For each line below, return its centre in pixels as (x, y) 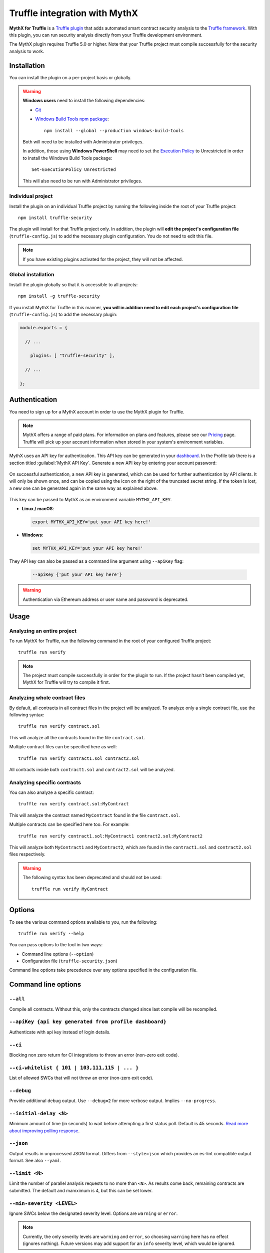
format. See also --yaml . (35, 1161)
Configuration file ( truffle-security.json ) (69, 961)
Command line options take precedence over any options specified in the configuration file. (103, 970)
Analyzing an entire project (43, 631)
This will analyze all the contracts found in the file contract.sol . (77, 737)
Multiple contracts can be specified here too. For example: (69, 824)
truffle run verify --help (51, 933)
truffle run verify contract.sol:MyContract (74, 804)
